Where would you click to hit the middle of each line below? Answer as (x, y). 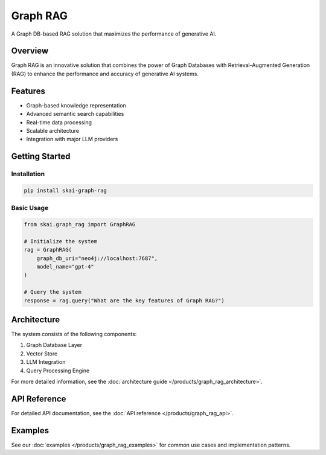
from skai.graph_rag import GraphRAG (80, 224)
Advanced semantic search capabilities (75, 114)
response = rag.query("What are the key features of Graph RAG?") (124, 301)
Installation (28, 174)
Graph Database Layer (54, 345)
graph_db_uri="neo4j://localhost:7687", (97, 258)
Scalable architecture (53, 130)
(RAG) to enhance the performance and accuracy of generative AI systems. (105, 74)
